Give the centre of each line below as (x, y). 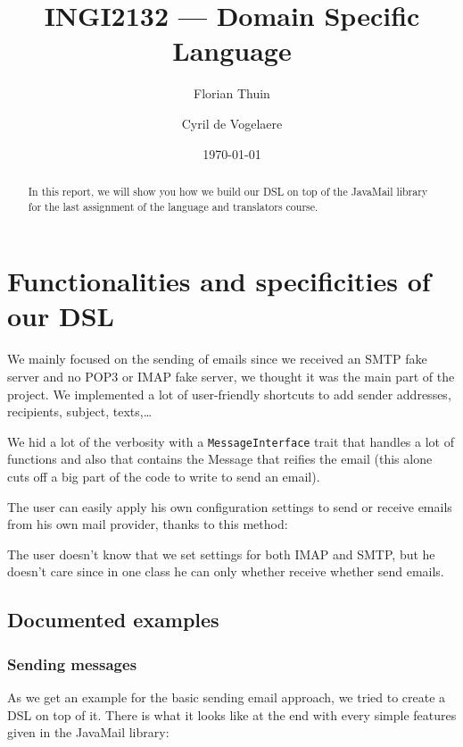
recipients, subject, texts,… (80, 411)
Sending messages (72, 663)
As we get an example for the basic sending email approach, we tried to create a (227, 697)
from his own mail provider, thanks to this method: (148, 524)
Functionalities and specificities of (219, 281)
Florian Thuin (232, 93)
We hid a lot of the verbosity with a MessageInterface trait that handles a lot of (231, 441)
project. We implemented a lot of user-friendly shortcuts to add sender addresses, (229, 394)
